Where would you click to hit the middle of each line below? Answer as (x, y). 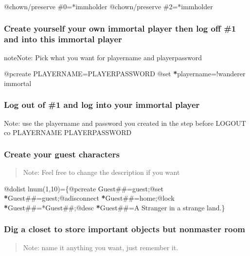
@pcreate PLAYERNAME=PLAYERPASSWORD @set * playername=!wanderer (125, 74)
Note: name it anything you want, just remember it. (101, 247)
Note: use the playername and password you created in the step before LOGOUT (125, 123)
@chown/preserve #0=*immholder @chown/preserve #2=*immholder (108, 6)
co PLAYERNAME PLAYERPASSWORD (68, 132)
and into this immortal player (63, 39)
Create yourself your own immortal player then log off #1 (120, 28)
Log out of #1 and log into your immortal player (102, 105)
